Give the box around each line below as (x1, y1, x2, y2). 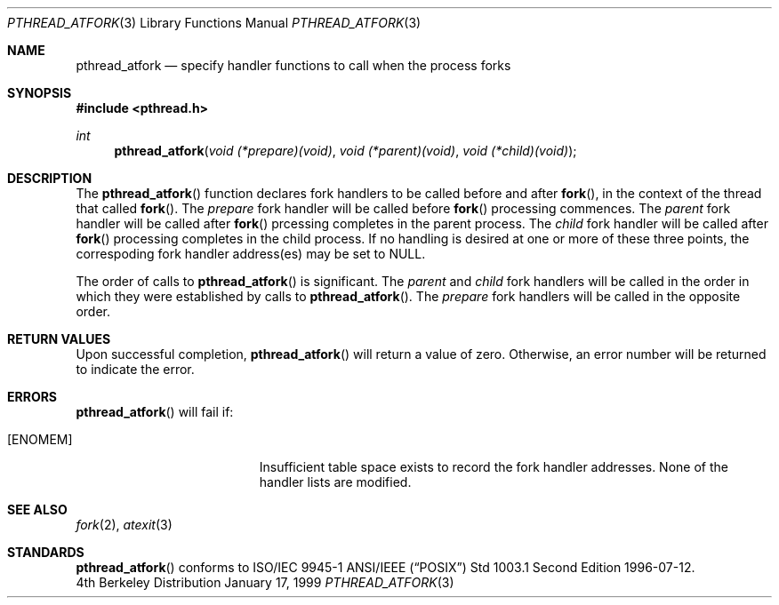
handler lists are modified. (259, 474, 412, 490)
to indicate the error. (76, 362, 195, 377)
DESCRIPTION (7, 171, 92, 186)
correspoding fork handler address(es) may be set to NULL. (76, 246, 426, 261)
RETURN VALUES (7, 331, 111, 346)
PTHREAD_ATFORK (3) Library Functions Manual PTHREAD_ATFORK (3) (7, 15, 422, 30)
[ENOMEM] (7, 432, 73, 447)
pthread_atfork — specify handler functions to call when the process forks (76, 58, 511, 73)
